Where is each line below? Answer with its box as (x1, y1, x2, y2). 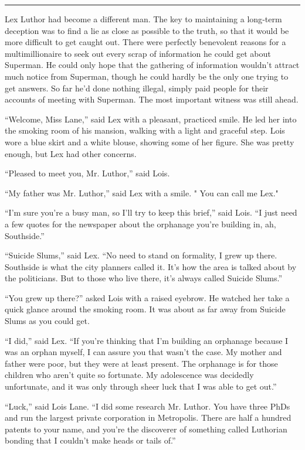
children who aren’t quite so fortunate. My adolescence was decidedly (5, 369, 254, 381)
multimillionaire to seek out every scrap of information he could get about (5, 47, 271, 59)
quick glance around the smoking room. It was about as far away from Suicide (5, 303, 286, 315)
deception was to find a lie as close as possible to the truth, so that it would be (5, 24, 289, 36)
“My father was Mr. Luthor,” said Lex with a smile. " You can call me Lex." (5, 186, 279, 199)
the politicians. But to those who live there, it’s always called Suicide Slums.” (5, 272, 283, 284)
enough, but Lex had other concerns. (5, 147, 137, 159)
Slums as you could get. (5, 315, 90, 327)
